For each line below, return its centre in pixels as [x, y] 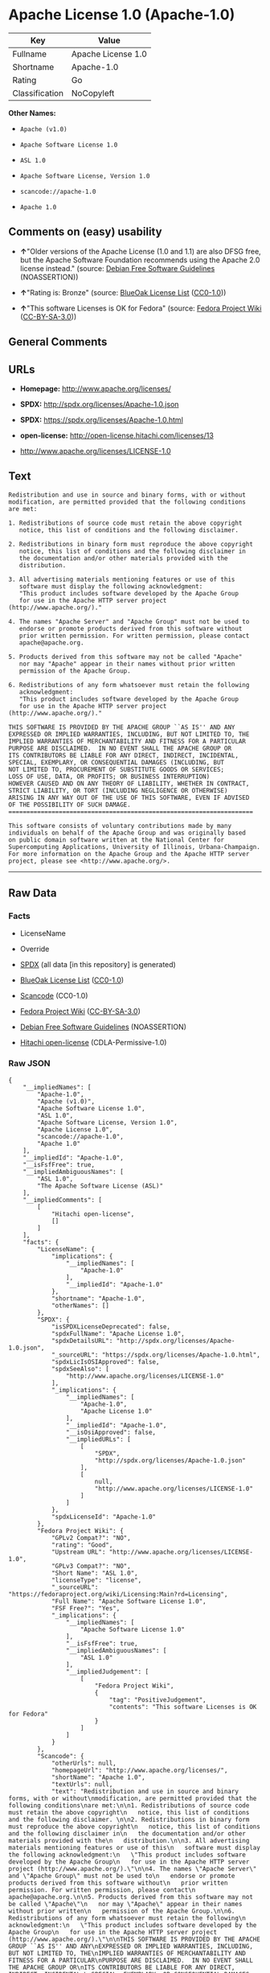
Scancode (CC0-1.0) [54, 996]
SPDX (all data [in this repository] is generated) [98, 965]
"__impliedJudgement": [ [107, 1671]
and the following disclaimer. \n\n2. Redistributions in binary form [129, 1819]
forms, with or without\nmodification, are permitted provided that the [133, 1798]
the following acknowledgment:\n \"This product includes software [127, 1855]
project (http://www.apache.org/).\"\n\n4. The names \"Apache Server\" [133, 1868]
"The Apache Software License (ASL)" [100, 1186]
